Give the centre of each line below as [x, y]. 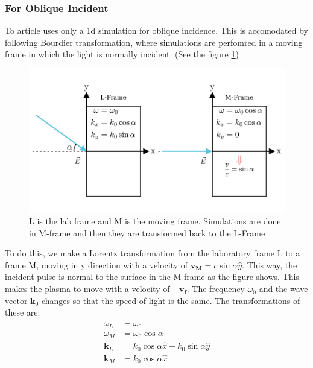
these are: [23, 312]
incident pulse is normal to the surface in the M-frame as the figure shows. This [152, 277]
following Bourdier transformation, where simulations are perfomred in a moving [154, 42]
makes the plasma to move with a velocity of [87, 289]
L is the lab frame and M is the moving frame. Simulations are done [155, 221]
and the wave [283, 289]
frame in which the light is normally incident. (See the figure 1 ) [122, 54]
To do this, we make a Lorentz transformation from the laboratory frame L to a [153, 253]
